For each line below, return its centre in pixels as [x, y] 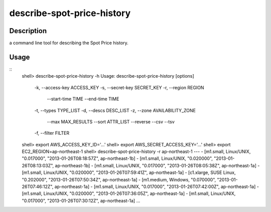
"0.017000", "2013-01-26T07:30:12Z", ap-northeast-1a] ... [81, 200]
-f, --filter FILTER [52, 133]
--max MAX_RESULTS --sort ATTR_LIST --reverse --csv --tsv [111, 122]
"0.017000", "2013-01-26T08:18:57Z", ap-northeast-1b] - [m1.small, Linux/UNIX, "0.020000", [117, 158]
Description [28, 31]
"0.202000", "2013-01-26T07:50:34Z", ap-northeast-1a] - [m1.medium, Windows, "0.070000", [119, 179]
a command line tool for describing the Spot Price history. [69, 43]
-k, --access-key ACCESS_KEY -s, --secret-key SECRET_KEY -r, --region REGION [119, 87]
